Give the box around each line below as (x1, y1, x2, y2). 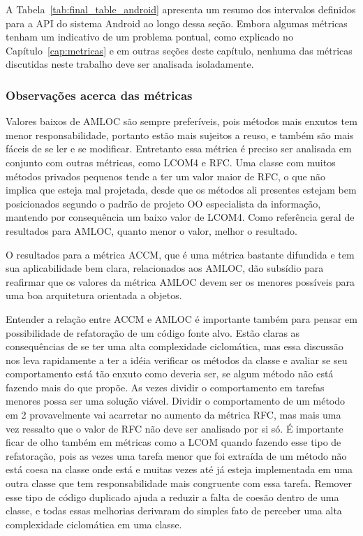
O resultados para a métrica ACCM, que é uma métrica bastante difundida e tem (6, 247, 355, 261)
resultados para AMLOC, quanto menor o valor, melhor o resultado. (6, 223, 297, 238)
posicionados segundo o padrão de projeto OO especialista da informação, (6, 196, 321, 210)
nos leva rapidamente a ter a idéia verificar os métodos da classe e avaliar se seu (6, 352, 348, 367)
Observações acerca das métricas (6, 86, 193, 103)
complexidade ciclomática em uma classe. (6, 516, 182, 531)
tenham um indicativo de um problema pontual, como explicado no (6, 29, 293, 44)
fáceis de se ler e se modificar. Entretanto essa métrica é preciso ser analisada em (6, 141, 352, 156)
